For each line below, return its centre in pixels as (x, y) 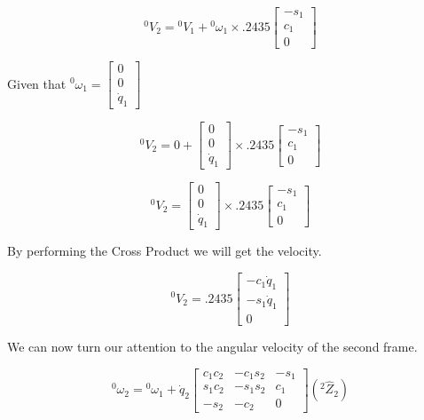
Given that (37, 83)
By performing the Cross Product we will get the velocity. (165, 251)
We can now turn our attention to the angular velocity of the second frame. (212, 347)
